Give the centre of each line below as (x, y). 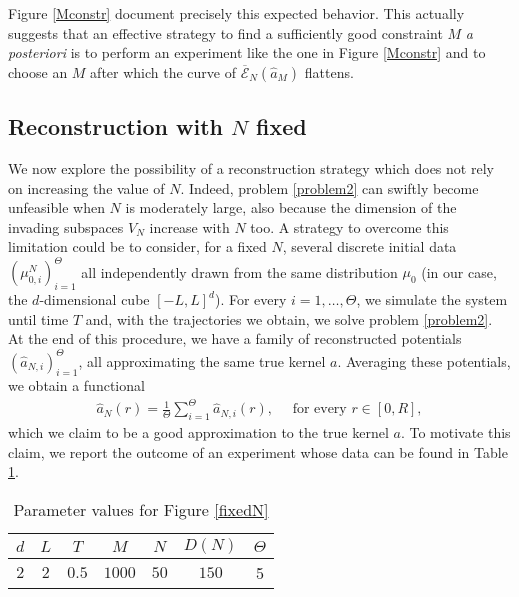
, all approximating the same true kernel (202, 360)
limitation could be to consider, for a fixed (137, 246)
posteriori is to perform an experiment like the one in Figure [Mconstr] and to (247, 52)
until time (38, 318)
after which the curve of (163, 71)
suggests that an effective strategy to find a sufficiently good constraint (225, 32)
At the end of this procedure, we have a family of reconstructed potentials (235, 338)
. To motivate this (455, 432)
